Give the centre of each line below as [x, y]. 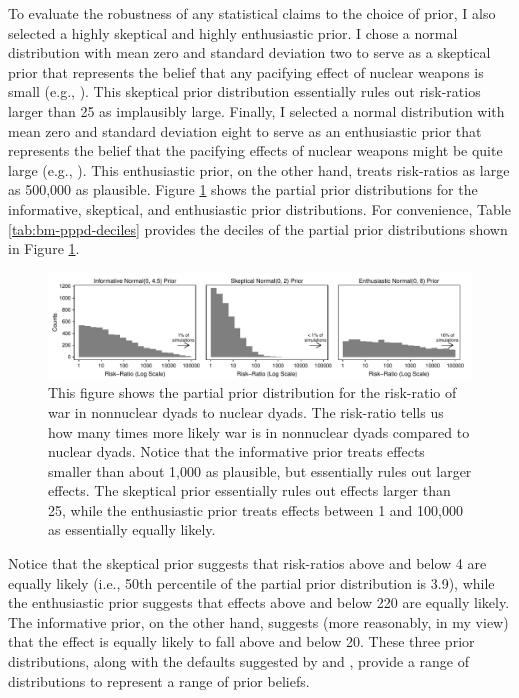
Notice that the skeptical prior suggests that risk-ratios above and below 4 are [247, 563]
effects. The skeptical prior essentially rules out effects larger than [249, 490]
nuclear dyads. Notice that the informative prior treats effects [236, 451]
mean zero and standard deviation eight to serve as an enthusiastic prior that [245, 130]
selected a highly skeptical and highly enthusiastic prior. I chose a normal [233, 32]
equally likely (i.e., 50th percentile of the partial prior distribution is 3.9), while [251, 582]
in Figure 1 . [44, 248]
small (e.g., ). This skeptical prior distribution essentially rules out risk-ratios [244, 91]
